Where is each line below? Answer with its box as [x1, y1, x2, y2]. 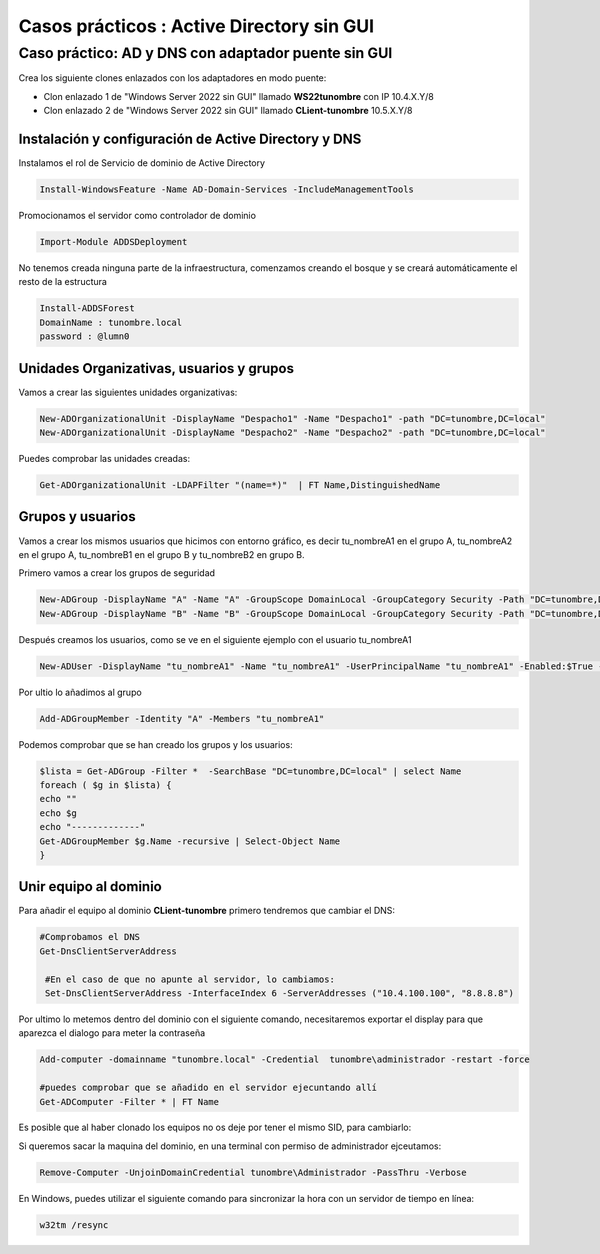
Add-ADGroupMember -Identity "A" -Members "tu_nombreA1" [39, 713, 325, 724]
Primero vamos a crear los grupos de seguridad [18, 567, 215, 579]
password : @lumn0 [39, 331, 130, 342]
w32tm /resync [39, 1219, 109, 1230]
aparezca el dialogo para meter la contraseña [18, 1027, 206, 1039]
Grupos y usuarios [18, 508, 136, 525]
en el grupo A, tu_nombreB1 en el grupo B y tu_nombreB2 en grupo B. [18, 548, 305, 560]
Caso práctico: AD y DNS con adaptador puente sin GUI [18, 44, 393, 62]
